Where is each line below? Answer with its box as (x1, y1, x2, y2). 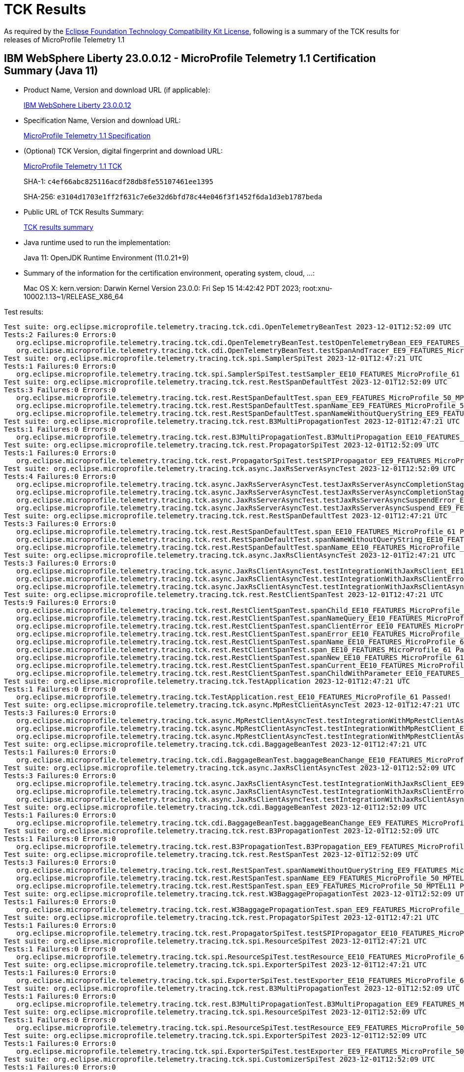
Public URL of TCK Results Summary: (24, 207, 144, 216)
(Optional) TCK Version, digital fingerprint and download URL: (24, 146, 223, 155)
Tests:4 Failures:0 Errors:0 (4, 472, 116, 480)
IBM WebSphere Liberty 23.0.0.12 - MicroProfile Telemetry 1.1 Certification (4, 52, 376, 65)
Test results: (4, 307, 44, 316)
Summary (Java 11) (4, 64, 98, 77)
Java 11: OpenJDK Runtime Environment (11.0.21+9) (24, 253, 189, 262)
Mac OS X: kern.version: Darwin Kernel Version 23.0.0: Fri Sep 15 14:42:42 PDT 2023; (24, 284, 301, 292)
